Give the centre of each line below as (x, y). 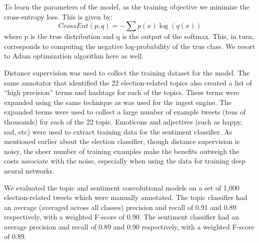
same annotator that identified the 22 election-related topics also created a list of (128, 82)
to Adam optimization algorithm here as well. (74, 56)
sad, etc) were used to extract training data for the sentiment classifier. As (118, 131)
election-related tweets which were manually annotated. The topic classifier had (126, 197)
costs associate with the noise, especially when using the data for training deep (125, 161)
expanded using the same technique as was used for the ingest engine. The (118, 102)
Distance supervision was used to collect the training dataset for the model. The (127, 72)
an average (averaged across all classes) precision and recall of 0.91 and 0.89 (120, 207)
